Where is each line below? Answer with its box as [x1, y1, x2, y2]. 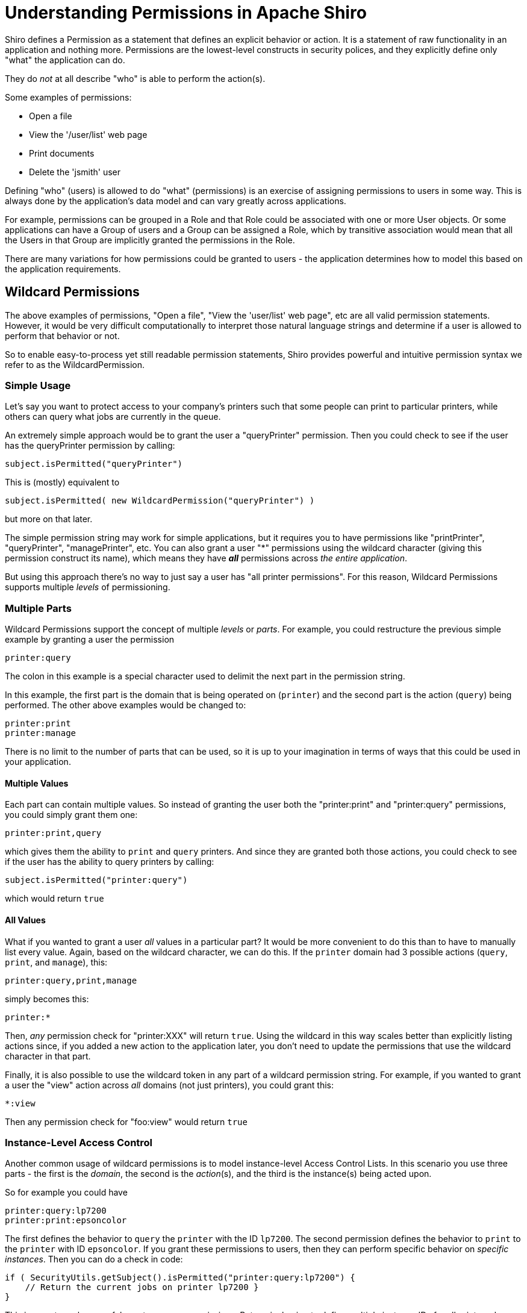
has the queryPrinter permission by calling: [5, 440, 175, 451]
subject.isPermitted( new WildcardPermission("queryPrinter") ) [5, 496, 315, 506]
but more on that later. [5, 514, 93, 525]
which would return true [5, 893, 104, 904]
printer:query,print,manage [5, 975, 137, 985]
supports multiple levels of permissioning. [5, 582, 170, 593]
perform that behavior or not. [5, 330, 120, 341]
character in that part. [5, 1050, 91, 1061]
